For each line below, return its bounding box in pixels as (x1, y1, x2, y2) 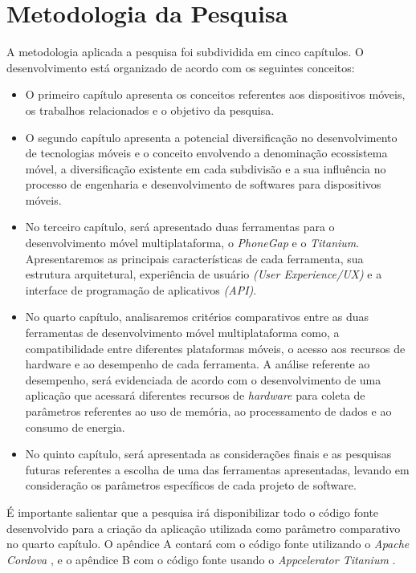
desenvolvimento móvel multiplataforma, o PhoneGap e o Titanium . (25, 234, 360, 251)
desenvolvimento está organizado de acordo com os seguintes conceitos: (6, 59, 355, 75)
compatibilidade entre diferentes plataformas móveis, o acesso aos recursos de (25, 339, 406, 356)
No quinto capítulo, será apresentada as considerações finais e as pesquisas (25, 445, 392, 462)
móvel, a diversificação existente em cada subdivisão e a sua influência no (25, 160, 386, 177)
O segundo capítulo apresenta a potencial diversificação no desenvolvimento (25, 128, 398, 145)
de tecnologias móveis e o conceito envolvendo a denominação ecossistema (25, 144, 388, 161)
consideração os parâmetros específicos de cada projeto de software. (25, 477, 357, 494)
